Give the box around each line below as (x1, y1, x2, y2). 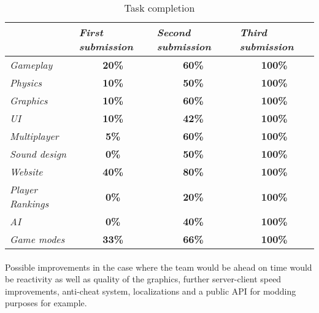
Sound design (10, 147, 67, 161)
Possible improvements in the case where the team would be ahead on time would (5, 260, 312, 273)
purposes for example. (5, 296, 87, 309)
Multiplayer (10, 129, 59, 143)
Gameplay (10, 58, 53, 72)
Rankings (10, 196, 49, 211)
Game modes (10, 232, 65, 246)
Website (10, 164, 43, 179)
